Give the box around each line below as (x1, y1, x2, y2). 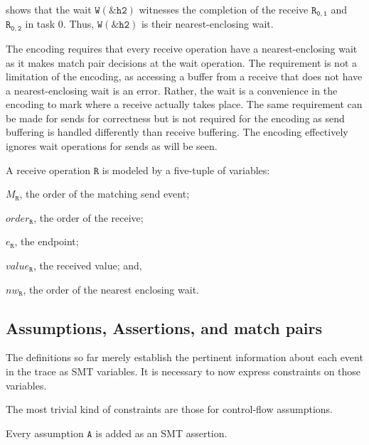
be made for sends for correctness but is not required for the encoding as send (6, 110, 345, 125)
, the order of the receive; (33, 210, 144, 225)
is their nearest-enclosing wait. (141, 16, 274, 31)
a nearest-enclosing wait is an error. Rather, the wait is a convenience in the (6, 82, 338, 97)
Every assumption (6, 425, 84, 440)
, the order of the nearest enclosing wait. (23, 282, 199, 296)
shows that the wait (6, 2, 92, 16)
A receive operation (6, 162, 91, 177)
